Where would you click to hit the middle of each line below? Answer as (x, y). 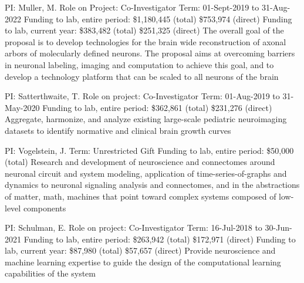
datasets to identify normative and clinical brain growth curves (118, 130)
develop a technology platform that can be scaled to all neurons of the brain (142, 76)
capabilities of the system (50, 273)
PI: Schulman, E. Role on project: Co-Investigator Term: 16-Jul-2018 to (134, 228)
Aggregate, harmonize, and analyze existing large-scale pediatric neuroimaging (146, 119)
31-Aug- (276, 7)
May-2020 (22, 107)
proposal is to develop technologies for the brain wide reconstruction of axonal (146, 41)
